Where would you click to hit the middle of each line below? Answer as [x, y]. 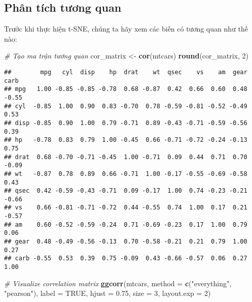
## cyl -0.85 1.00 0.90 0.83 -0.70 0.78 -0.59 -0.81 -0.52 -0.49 [126, 106]
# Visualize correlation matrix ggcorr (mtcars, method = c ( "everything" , [118, 283]
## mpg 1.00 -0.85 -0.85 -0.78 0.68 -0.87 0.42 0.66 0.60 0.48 [126, 89]
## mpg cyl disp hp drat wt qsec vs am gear [126, 72]
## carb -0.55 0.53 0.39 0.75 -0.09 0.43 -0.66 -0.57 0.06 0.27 [126, 259]
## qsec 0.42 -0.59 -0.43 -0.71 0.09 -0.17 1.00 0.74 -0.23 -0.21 [126, 191]
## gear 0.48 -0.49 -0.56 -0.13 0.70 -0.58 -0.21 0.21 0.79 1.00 [126, 242]
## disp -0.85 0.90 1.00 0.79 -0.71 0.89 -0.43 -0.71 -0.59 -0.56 [126, 123]
